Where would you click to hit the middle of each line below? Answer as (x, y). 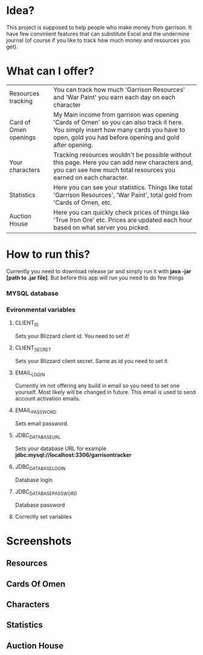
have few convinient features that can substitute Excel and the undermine (98, 33)
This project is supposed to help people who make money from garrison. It (99, 27)
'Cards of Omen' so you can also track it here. (118, 122)
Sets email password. (42, 424)
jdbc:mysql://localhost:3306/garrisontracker (73, 455)
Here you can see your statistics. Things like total (123, 187)
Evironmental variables (41, 310)
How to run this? (48, 254)
